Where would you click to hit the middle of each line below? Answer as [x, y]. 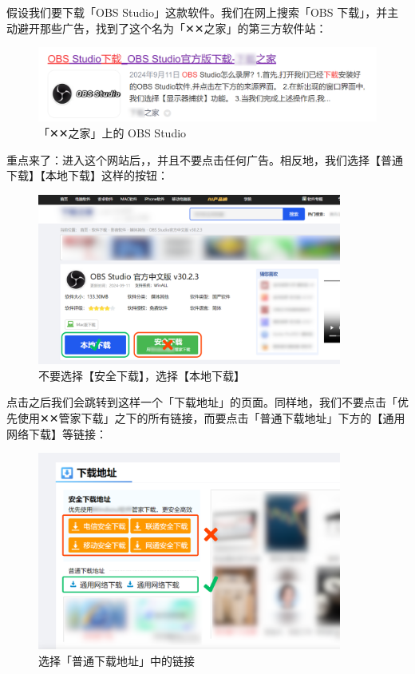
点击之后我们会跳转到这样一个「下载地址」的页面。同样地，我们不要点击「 [202, 402]
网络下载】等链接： [57, 433]
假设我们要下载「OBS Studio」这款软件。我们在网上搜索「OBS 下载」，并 [197, 12]
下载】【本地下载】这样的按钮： [87, 175]
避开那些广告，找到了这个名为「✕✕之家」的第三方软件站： [172, 28]
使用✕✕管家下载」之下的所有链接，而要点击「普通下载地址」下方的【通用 [211, 418]
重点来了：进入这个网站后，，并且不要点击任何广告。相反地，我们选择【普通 [205, 159]
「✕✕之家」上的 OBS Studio [113, 132]
